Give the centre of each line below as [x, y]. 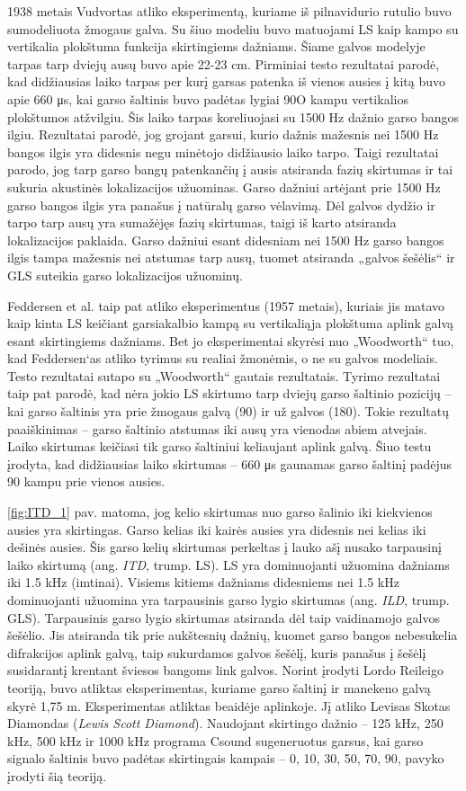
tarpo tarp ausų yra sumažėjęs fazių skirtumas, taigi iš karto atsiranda [202, 222]
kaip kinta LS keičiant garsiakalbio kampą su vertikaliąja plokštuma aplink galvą [231, 323]
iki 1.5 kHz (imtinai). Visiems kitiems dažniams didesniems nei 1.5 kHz [203, 582]
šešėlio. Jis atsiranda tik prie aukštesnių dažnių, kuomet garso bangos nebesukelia [233, 635]
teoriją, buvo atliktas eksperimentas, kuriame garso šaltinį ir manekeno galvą [219, 687]
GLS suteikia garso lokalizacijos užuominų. [125, 275]
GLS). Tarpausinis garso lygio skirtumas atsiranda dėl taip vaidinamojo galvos [224, 617]
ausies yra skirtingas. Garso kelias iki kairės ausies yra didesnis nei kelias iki [217, 529]
